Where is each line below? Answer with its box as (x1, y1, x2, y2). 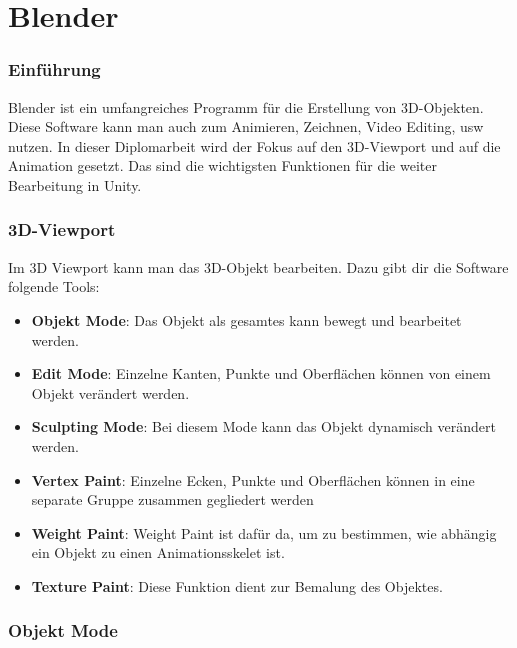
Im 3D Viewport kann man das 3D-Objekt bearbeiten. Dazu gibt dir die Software (8, 256, 509, 277)
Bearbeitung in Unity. (8, 174, 142, 195)
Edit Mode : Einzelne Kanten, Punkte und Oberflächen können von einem (31, 363, 491, 384)
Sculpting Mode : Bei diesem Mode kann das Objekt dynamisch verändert (31, 416, 496, 437)
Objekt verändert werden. (31, 382, 190, 403)
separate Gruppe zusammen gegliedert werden (31, 489, 314, 510)
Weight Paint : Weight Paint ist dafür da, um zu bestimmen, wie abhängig (31, 522, 497, 543)
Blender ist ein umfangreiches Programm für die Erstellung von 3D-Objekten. (8, 96, 484, 117)
